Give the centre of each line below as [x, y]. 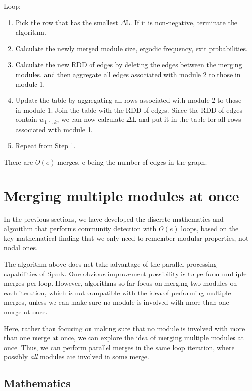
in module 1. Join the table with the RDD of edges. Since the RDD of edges [129, 109]
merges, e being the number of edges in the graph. [132, 162]
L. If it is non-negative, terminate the [181, 22]
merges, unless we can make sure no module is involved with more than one [117, 302]
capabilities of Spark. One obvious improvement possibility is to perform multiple [125, 273]
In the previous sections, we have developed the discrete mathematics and [114, 219]
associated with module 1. [54, 129]
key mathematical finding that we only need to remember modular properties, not [126, 238]
